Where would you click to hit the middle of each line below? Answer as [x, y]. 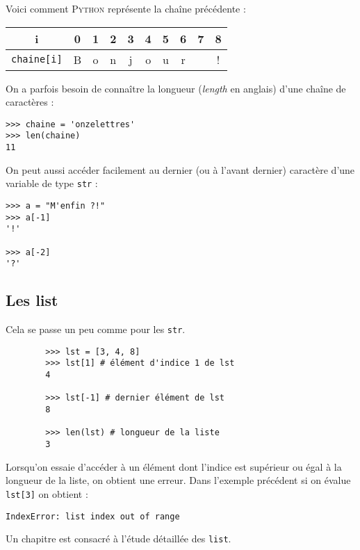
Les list [32, 300]
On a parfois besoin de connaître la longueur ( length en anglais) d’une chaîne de [176, 88]
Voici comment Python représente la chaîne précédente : [126, 8]
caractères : [30, 102]
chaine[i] [37, 59]
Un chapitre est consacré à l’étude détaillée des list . [118, 539]
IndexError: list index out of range [93, 516]
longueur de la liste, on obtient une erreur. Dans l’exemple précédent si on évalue [178, 480]
